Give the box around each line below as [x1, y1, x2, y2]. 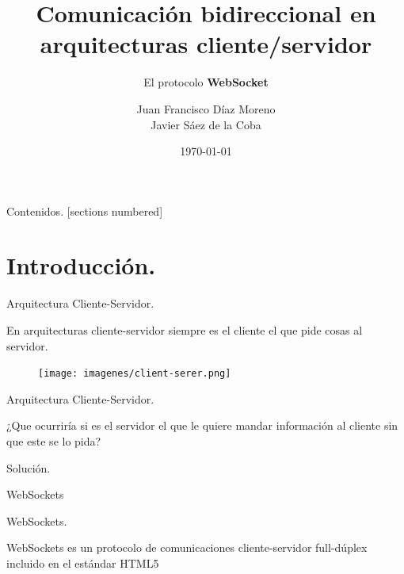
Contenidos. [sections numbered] [6, 202, 163, 219]
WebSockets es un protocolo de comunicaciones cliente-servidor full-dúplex [6, 539, 368, 556]
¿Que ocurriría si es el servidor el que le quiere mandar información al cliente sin [6, 417, 398, 434]
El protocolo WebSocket [143, 74, 269, 90]
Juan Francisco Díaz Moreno [136, 100, 276, 117]
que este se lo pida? [6, 433, 101, 450]
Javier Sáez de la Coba [151, 116, 261, 132]
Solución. [6, 459, 51, 476]
